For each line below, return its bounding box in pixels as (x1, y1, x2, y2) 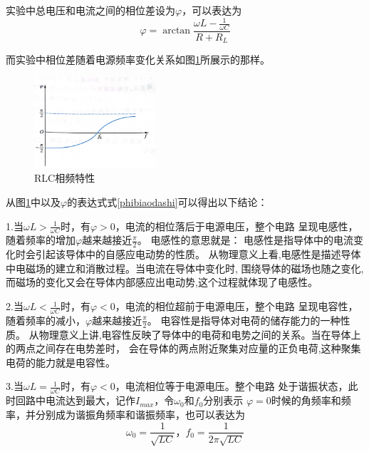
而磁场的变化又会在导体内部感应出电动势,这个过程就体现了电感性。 (6, 274, 318, 289)
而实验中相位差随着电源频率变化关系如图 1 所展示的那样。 (6, 52, 270, 67)
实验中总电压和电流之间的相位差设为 (6, 3, 175, 17)
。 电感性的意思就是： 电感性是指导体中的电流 (137, 232, 354, 247)
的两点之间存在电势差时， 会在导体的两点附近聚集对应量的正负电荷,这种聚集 (6, 341, 361, 356)
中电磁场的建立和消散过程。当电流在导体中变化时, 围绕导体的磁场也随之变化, (6, 260, 364, 275)
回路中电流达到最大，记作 (15, 393, 135, 408)
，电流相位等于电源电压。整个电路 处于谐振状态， (115, 379, 348, 394)
